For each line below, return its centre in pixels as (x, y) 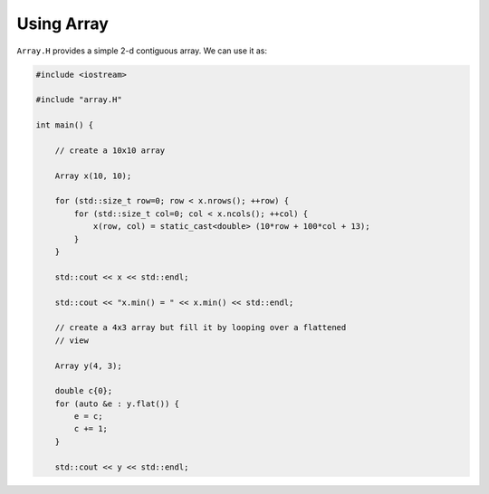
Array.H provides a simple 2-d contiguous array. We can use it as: (142, 51)
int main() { (65, 125)
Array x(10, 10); (93, 176)
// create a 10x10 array (110, 150)
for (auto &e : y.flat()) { (117, 404)
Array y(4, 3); (88, 366)
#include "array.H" (79, 100)
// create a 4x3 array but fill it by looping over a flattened (201, 328)
